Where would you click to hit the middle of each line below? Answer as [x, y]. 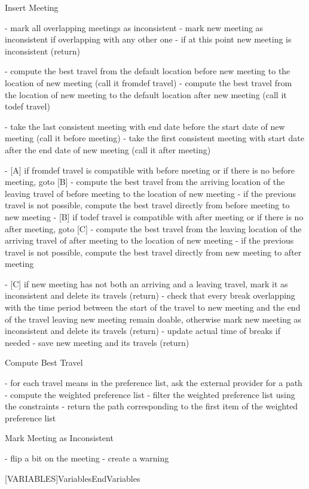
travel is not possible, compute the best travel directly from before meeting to [147, 205]
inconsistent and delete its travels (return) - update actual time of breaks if [143, 331]
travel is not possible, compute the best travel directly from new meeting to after [153, 252]
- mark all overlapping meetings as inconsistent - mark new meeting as [134, 27]
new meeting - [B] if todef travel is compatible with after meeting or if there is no [154, 216]
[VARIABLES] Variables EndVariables [73, 478]
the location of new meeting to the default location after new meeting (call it [146, 94]
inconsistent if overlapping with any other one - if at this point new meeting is [148, 39]
